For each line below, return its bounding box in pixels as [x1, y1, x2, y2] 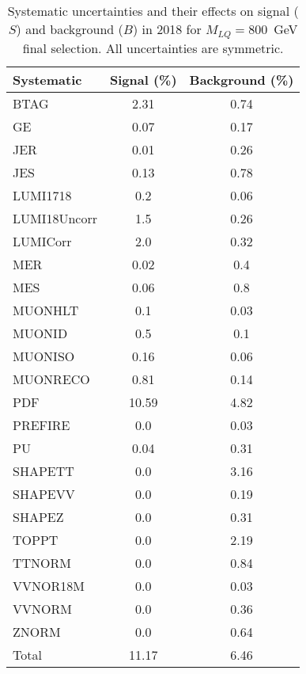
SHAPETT [13, 461, 74, 480]
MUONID [13, 323, 68, 342]
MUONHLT [13, 300, 79, 319]
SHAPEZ [13, 507, 64, 526]
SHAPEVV [13, 484, 75, 503]
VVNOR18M [13, 576, 85, 595]
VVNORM [13, 599, 72, 618]
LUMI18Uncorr [13, 208, 97, 227]
